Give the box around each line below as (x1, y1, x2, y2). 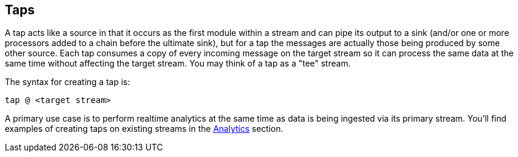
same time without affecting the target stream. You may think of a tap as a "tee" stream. (5, 58, 351, 69)
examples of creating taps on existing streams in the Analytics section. (5, 123, 283, 134)
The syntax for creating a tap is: (5, 77, 131, 87)
